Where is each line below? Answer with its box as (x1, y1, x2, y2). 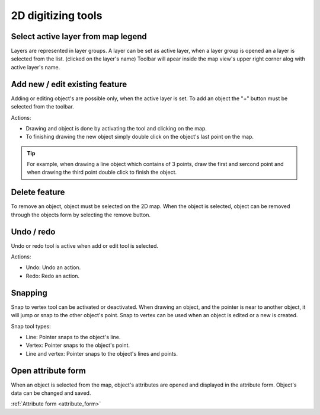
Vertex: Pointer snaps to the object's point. (25, 341, 130, 349)
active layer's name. (11, 63, 60, 71)
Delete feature (11, 187, 65, 197)
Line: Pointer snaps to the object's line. (25, 333, 121, 340)
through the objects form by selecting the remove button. (11, 211, 151, 218)
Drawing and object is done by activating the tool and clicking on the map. (25, 124, 207, 132)
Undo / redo (11, 226, 56, 237)
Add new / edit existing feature (11, 79, 127, 89)
